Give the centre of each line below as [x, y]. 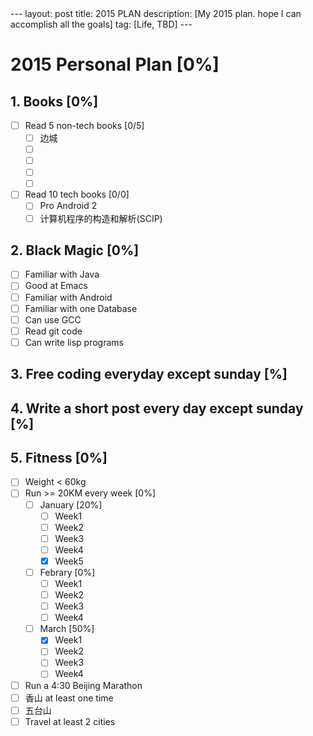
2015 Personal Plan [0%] [115, 64]
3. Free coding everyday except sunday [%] [149, 374]
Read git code [53, 331]
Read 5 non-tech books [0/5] [84, 125]
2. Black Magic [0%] [75, 250]
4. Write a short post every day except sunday [157, 408]
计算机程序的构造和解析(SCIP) [101, 218]
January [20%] [71, 504]
